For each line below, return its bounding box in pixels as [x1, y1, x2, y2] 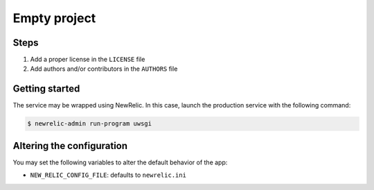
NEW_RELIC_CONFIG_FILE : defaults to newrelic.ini [30, 171, 187, 180]
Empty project [12, 10, 96, 26]
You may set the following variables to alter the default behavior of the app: [12, 158, 228, 166]
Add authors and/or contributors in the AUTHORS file [30, 64, 178, 73]
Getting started [12, 83, 80, 95]
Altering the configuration [12, 139, 128, 152]
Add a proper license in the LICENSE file [30, 55, 145, 64]
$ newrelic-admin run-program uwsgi [27, 120, 152, 128]
